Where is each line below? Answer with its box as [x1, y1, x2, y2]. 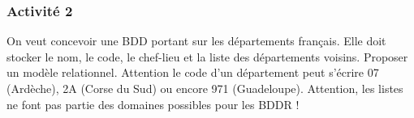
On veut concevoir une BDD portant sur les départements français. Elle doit [6, 32, 386, 49]
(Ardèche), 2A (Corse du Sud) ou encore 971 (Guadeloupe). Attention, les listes [6, 80, 403, 96]
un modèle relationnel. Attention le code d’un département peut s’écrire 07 [6, 64, 379, 81]
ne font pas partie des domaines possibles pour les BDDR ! [6, 95, 300, 112]
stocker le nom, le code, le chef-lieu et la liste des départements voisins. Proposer [6, 48, 408, 65]
